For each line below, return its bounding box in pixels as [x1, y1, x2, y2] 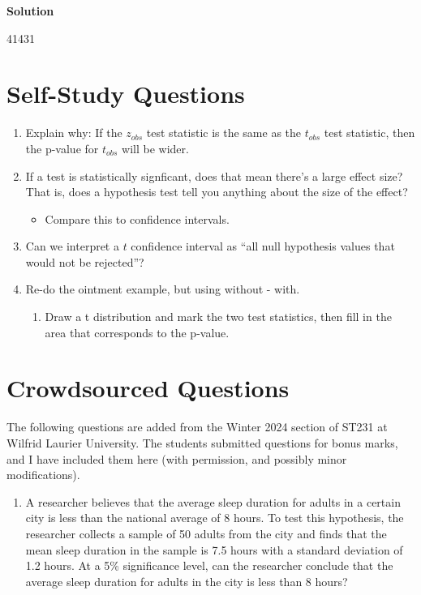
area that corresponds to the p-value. [45, 323, 230, 340]
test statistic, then [324, 124, 415, 141]
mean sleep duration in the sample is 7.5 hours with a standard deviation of [25, 541, 403, 558]
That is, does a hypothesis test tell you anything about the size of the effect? [25, 183, 408, 200]
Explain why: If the [25, 124, 122, 141]
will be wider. [122, 139, 189, 156]
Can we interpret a [25, 238, 119, 255]
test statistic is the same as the [146, 124, 302, 141]
